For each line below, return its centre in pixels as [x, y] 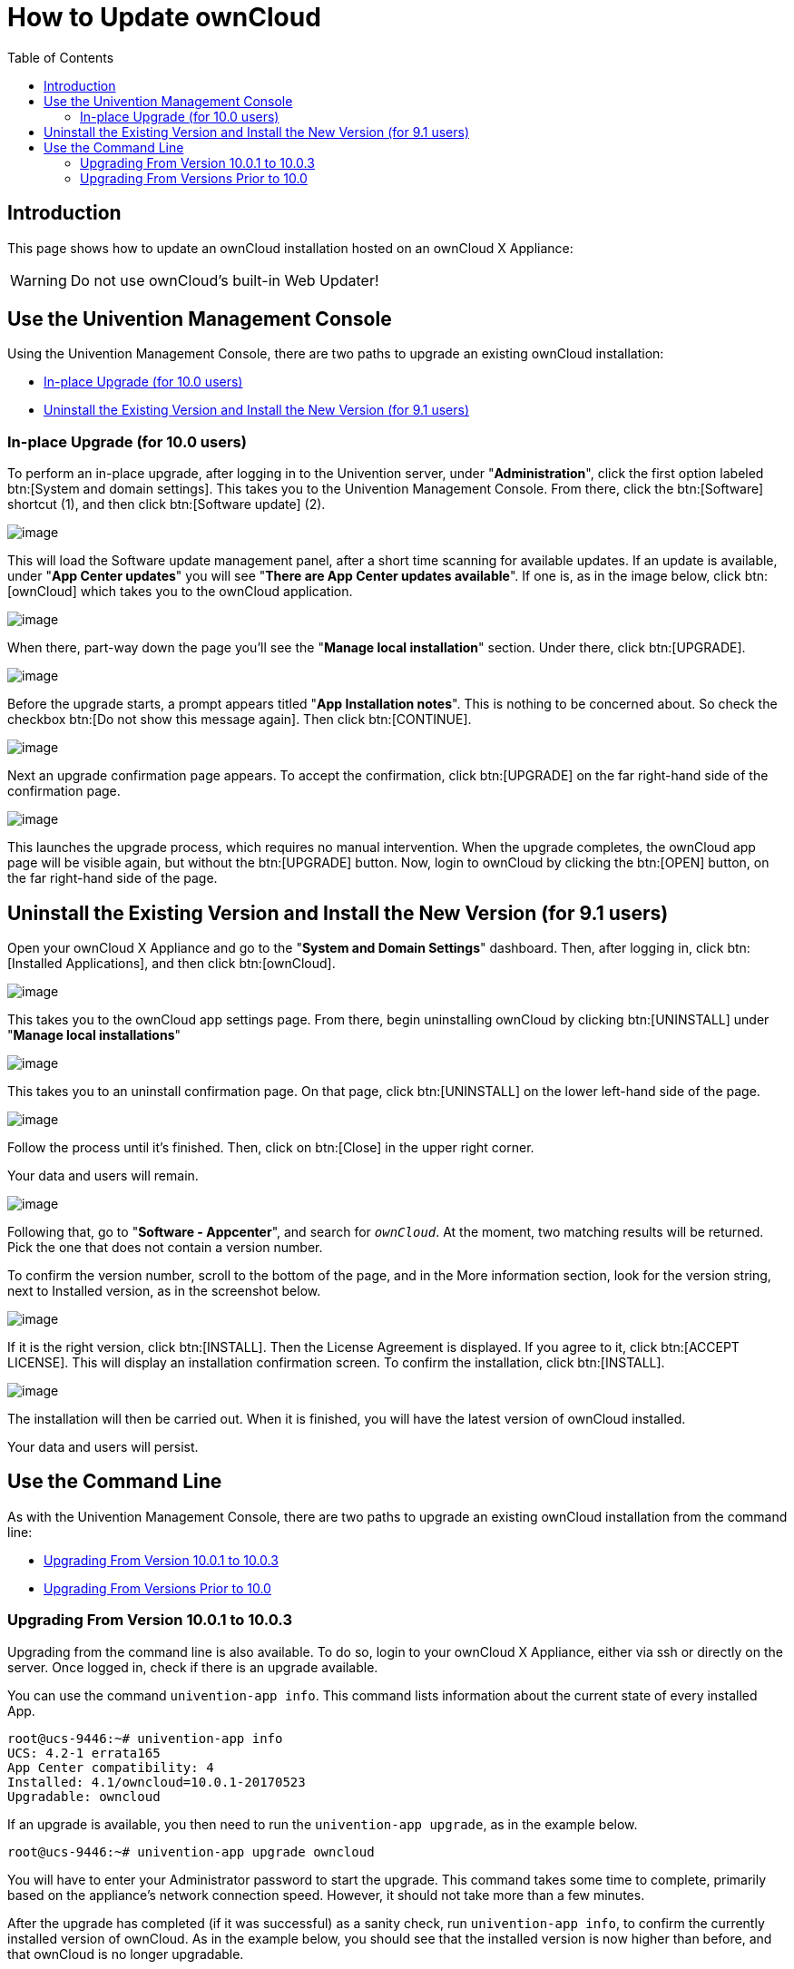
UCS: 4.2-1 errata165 [84, 1753]
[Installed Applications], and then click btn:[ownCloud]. [172, 964]
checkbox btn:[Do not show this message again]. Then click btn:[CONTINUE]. [240, 720]
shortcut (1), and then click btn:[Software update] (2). [167, 504]
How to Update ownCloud [164, 17]
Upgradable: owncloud [84, 1796]
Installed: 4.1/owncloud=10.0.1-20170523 [157, 1782]
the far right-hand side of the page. [113, 878]
